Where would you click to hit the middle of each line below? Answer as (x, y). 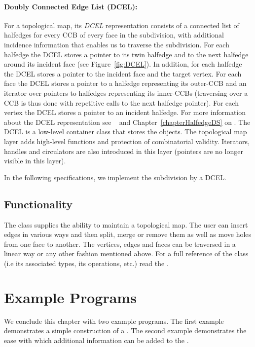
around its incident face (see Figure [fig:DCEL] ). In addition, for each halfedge (123, 64)
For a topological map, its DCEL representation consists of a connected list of (122, 25)
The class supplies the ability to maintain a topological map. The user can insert (126, 224)
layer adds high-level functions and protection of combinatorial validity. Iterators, (127, 141)
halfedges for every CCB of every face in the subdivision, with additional (114, 35)
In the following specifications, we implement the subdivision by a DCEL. (115, 177)
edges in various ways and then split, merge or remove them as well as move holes (128, 234)
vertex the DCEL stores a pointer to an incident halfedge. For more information (125, 112)
